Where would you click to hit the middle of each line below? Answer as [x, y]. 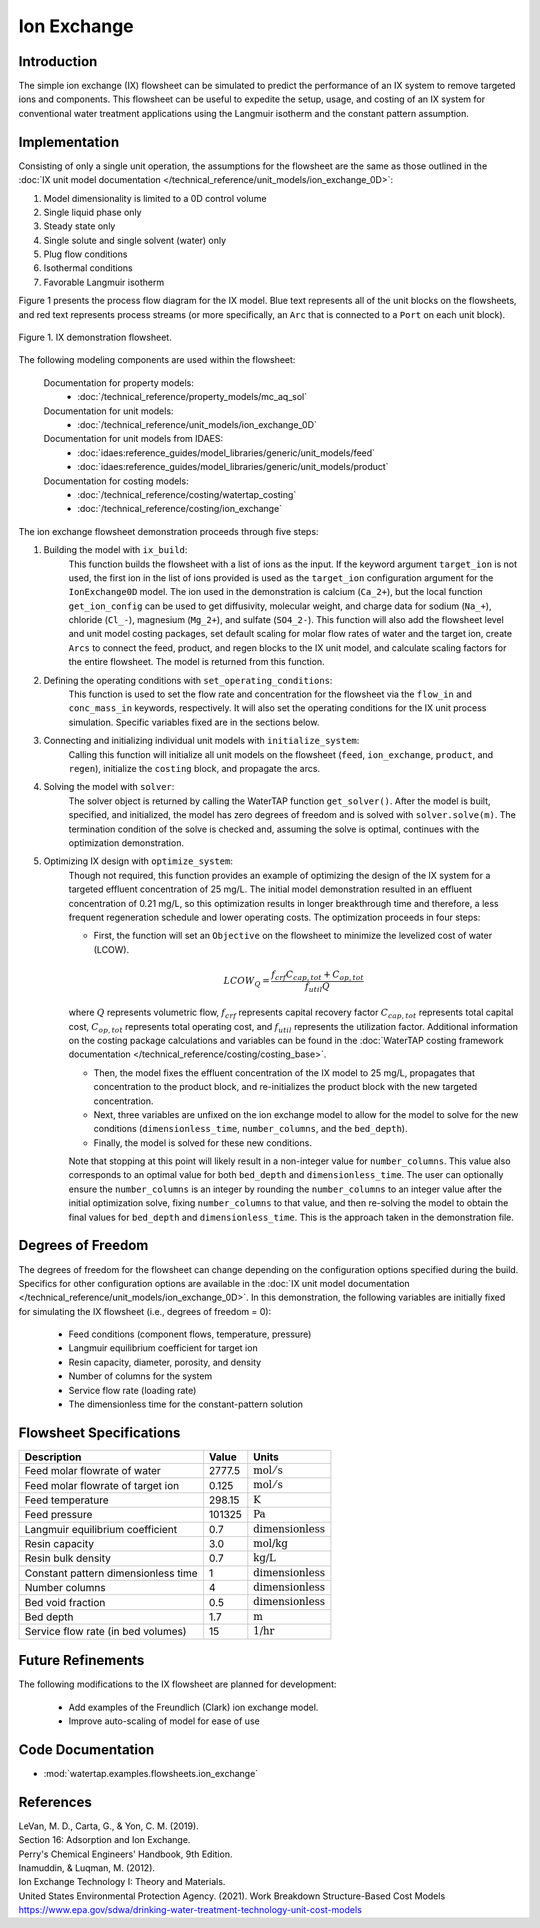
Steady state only [79, 226]
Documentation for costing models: [116, 481]
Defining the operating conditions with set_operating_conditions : [188, 680]
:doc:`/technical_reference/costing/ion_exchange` [180, 509]
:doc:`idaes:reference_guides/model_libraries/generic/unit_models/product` [233, 467]
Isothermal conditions [88, 268]
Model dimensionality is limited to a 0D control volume [155, 198]
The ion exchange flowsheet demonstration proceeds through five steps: [168, 531]
